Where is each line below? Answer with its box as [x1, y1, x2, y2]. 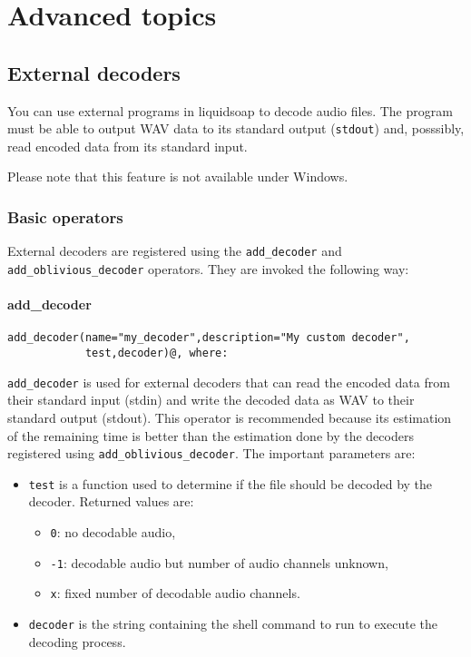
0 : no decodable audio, [50, 523, 176, 541]
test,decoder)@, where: [84, 347, 229, 359]
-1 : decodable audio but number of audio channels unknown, [50, 553, 388, 572]
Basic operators [7, 205, 123, 228]
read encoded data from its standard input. [7, 136, 248, 155]
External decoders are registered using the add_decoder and [7, 241, 342, 260]
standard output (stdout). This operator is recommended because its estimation [7, 407, 452, 427]
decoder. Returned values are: [28, 492, 194, 511]
